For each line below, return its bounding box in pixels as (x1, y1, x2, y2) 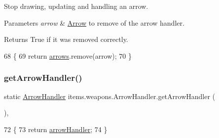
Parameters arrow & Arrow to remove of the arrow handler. (4, 17, 184, 28)
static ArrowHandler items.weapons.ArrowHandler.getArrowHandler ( (4, 91, 216, 101)
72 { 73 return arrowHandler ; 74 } (4, 124, 108, 134)
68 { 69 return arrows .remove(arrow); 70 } (4, 50, 132, 61)
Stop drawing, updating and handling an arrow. (4, 1, 148, 11)
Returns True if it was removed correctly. (4, 34, 128, 44)
